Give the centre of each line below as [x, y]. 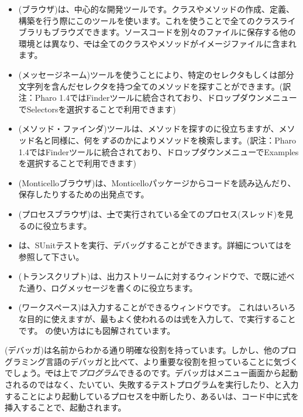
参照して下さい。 [51, 256]
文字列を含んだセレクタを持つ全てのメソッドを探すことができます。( [151, 86]
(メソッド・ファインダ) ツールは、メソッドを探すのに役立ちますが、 [149, 129]
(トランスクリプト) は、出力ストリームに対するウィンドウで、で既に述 [152, 276]
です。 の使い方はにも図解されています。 [97, 330]
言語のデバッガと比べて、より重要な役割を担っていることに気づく [172, 361]
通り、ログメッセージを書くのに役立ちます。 [112, 287]
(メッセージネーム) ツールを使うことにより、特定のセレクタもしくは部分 [156, 74]
